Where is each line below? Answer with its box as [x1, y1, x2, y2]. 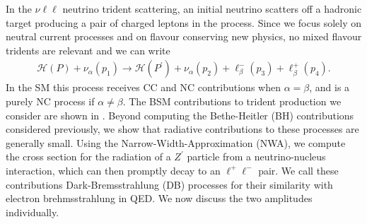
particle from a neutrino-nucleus [187, 149, 326, 164]
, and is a [309, 80, 350, 95]
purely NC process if [6, 94, 95, 108]
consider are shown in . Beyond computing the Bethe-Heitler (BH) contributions [6, 107, 354, 122]
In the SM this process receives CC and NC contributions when [6, 80, 281, 95]
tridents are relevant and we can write [6, 42, 170, 57]
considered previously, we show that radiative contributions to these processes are [6, 122, 359, 136]
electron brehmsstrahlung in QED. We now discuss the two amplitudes [6, 191, 313, 206]
